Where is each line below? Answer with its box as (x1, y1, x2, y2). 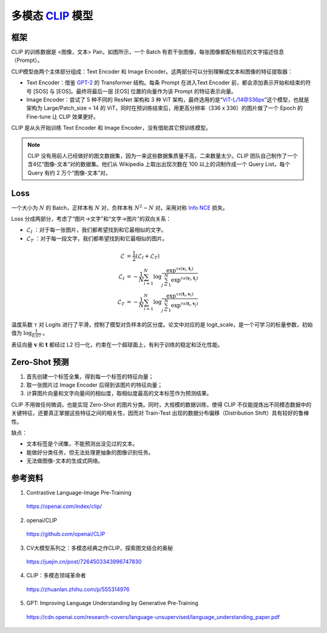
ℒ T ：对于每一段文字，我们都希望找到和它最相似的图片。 (26, 234, 168, 243)
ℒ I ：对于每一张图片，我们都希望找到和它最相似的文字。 (26, 226, 167, 235)
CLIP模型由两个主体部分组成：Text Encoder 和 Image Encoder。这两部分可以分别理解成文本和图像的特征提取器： (11, 67, 293, 75)
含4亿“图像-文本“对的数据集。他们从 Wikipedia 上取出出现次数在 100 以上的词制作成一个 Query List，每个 (27, 161, 291, 168)
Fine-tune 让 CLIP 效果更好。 (26, 113, 99, 120)
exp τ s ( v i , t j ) (171, 275, 199, 283)
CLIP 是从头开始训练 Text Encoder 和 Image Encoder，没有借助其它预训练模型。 (11, 124, 211, 132)
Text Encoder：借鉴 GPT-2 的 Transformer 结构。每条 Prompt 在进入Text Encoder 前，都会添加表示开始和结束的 (26, 79, 306, 86)
